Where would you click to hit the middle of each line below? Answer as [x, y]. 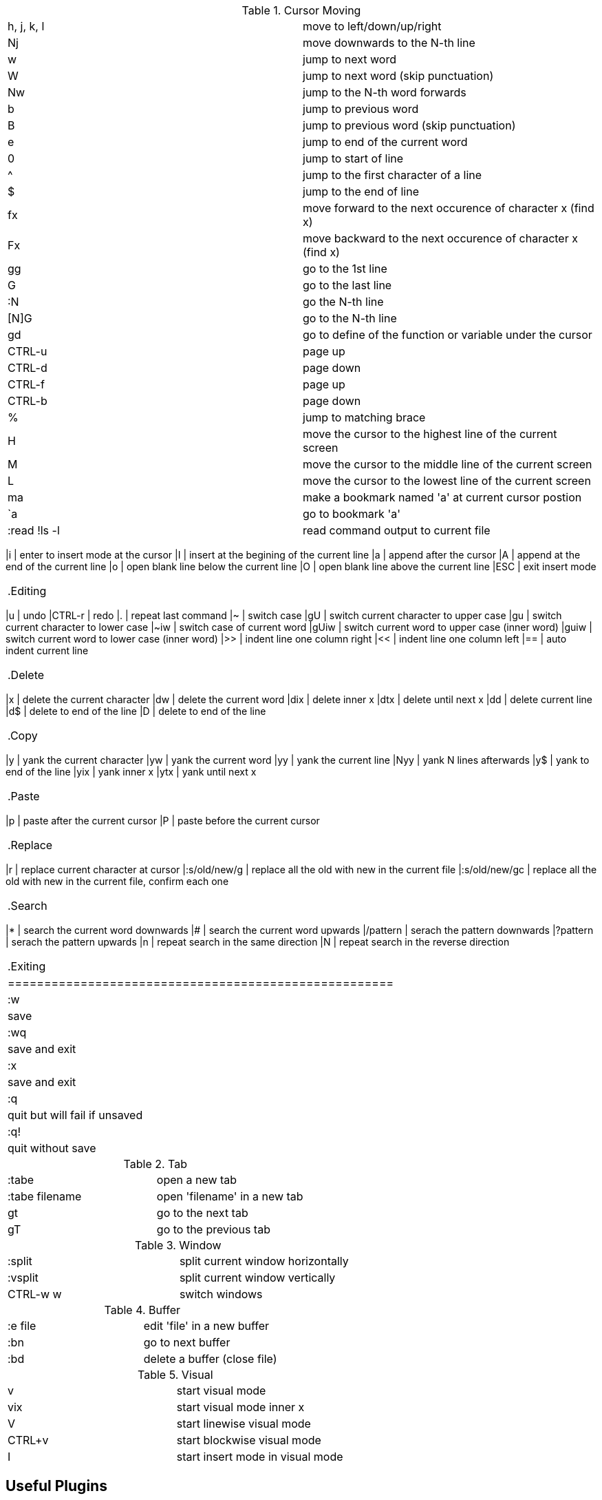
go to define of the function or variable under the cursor [448, 335]
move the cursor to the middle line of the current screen [448, 464]
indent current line [47, 650]
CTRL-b [28, 401]
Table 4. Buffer [142, 1310]
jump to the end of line [361, 191]
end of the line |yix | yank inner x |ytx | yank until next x [131, 772]
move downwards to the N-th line [389, 43]
